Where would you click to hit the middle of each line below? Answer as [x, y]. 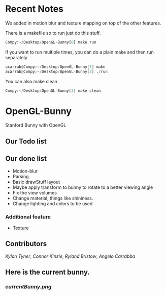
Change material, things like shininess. [53, 198]
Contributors [26, 244]
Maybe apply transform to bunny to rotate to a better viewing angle [83, 187]
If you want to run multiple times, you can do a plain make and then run [79, 52]
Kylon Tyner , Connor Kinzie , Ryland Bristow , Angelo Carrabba [70, 256]
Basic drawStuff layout [36, 182]
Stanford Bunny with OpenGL [36, 125]
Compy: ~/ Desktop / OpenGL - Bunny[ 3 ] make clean [53, 91]
